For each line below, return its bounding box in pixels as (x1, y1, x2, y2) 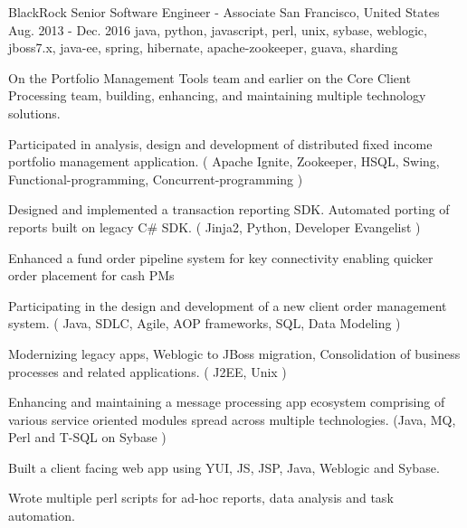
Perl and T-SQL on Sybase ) (8, 428, 167, 447)
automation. (8, 506, 75, 525)
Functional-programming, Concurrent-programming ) (8, 169, 303, 188)
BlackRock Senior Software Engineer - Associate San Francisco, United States (8, 3, 440, 21)
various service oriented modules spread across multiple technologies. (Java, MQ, (8, 410, 456, 429)
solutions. (8, 103, 61, 122)
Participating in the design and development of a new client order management (8, 296, 447, 315)
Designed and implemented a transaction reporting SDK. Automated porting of (8, 200, 450, 219)
